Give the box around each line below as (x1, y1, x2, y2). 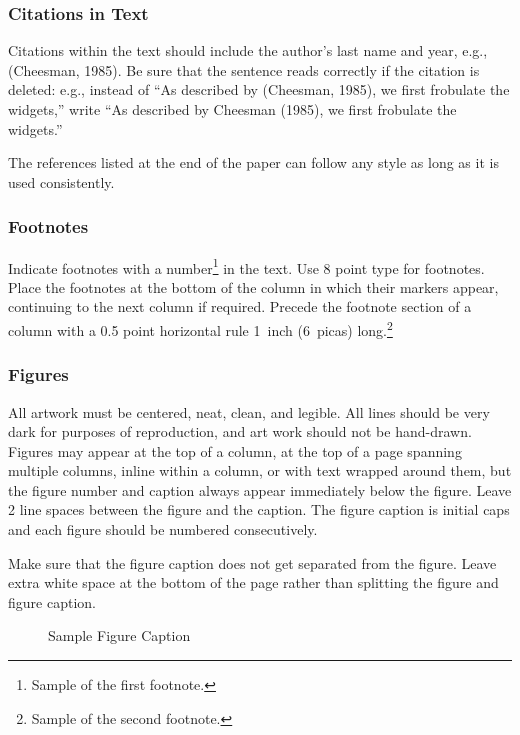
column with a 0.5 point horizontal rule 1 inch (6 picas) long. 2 (8, 317, 393, 340)
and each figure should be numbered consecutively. (8, 519, 318, 540)
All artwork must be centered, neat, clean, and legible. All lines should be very (8, 401, 490, 422)
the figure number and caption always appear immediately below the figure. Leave (8, 479, 512, 500)
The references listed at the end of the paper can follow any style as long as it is (8, 152, 499, 173)
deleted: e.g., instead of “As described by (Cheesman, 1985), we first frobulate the (8, 79, 510, 100)
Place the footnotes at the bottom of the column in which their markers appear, (8, 276, 499, 297)
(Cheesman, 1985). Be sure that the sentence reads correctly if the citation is (8, 59, 480, 80)
